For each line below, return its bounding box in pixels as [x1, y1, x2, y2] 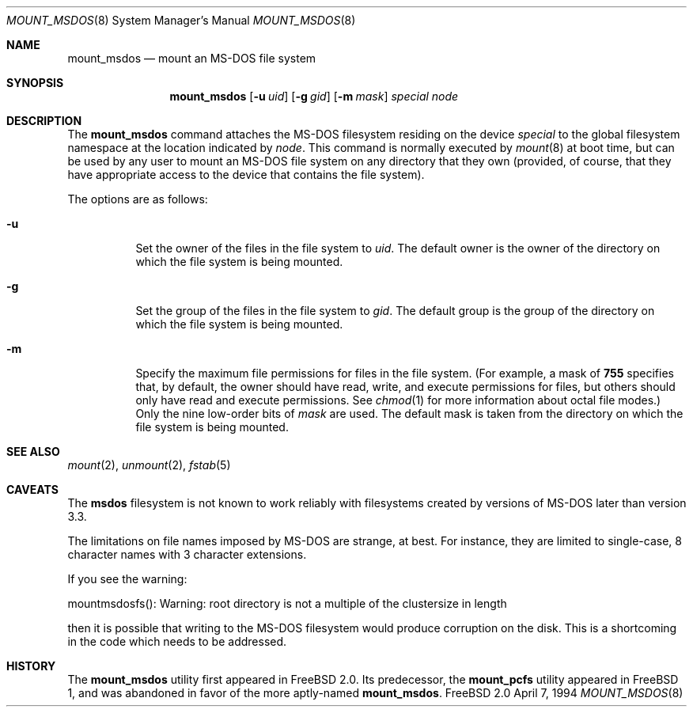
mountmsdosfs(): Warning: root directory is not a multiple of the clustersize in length [67, 597, 507, 610]
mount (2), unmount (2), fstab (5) [67, 458, 231, 472]
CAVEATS [6, 483, 59, 496]
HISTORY [6, 659, 56, 673]
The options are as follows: [67, 192, 208, 206]
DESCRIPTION [6, 114, 82, 127]
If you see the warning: [67, 572, 187, 586]
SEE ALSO [6, 445, 60, 458]
